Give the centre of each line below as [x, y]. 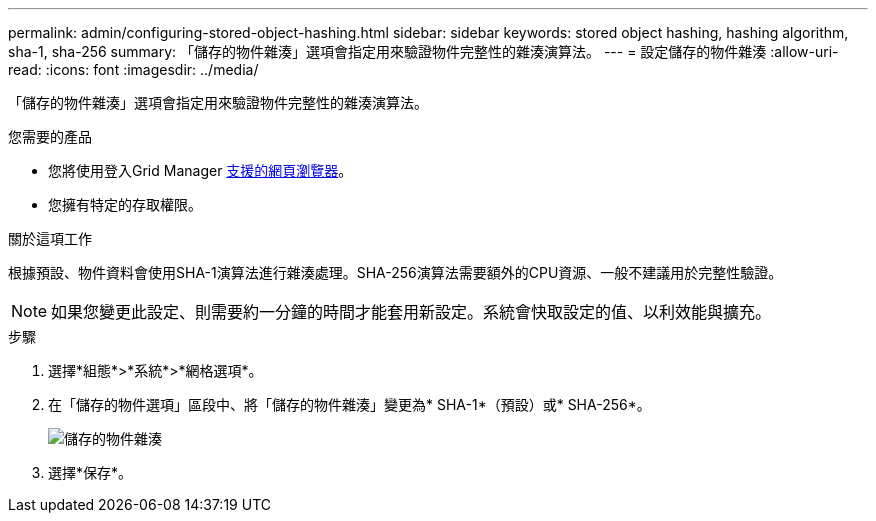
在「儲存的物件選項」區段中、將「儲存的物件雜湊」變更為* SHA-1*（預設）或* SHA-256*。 [349, 404]
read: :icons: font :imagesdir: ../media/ [133, 69]
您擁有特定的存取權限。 [125, 204]
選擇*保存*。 [90, 472]
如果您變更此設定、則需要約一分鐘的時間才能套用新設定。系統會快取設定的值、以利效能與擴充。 [411, 312]
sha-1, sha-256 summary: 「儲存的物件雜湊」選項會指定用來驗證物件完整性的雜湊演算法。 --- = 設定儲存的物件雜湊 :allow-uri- [423, 51]
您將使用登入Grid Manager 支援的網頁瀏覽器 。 [200, 170]
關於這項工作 [50, 238]
